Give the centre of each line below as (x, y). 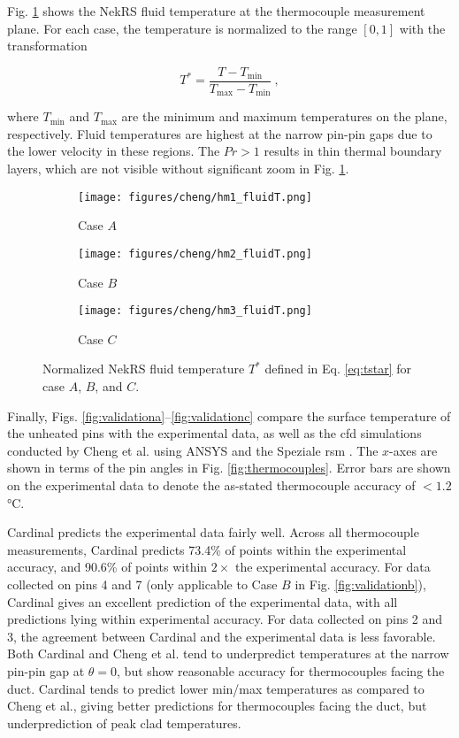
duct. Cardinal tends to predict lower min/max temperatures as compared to (216, 688)
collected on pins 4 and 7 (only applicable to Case (142, 584)
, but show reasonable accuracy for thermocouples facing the (281, 670)
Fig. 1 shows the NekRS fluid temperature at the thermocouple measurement (216, 11)
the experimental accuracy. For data (333, 567)
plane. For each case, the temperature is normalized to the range (182, 28)
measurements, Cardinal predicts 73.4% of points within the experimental (207, 549)
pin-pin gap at (46, 670)
